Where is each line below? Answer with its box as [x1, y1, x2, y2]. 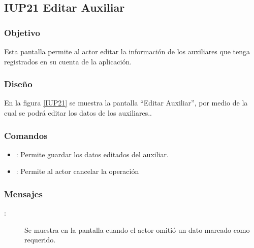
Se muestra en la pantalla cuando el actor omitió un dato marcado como [24, 224, 250, 235]
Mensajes [4, 187, 43, 200]
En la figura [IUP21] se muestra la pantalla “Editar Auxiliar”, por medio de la [4, 97, 248, 108]
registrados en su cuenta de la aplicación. [4, 56, 132, 66]
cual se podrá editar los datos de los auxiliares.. [4, 108, 152, 118]
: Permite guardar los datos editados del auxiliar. [16, 149, 169, 159]
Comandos [4, 129, 48, 141]
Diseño [4, 78, 33, 90]
